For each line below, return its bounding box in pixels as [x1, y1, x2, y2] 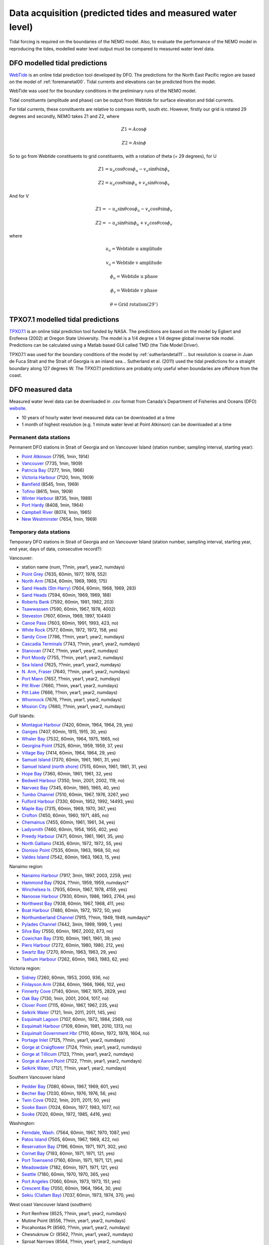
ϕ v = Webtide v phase [110, 287, 158, 294]
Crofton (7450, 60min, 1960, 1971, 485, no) [21, 812, 109, 819]
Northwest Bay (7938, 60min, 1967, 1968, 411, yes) [21, 900, 125, 906]
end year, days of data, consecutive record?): [9, 546, 103, 552]
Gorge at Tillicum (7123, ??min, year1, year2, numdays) [21, 1051, 134, 1057]
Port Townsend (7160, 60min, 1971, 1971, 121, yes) [21, 1157, 123, 1163]
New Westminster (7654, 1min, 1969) [21, 516, 97, 522]
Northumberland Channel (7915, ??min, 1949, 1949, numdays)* [21, 914, 150, 920]
